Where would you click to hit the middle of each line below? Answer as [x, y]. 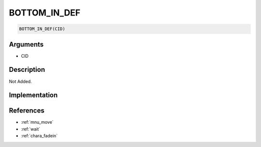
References [27, 111]
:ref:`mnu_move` [37, 122]
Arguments [26, 44]
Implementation [33, 95]
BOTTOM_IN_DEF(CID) [42, 29]
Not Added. [21, 81]
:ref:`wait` [31, 129]
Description [27, 70]
